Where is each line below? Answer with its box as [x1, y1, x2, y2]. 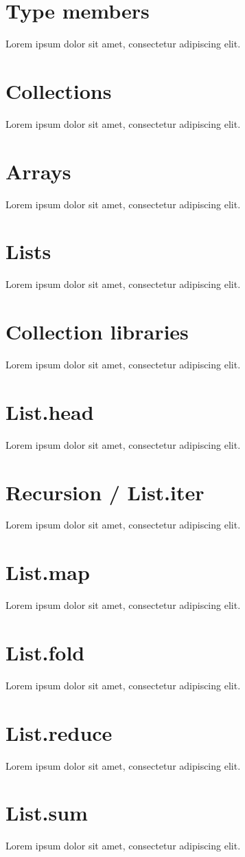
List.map [5, 558, 90, 586]
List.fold [5, 638, 85, 666]
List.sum [5, 799, 88, 827]
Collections [5, 76, 112, 104]
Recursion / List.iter [5, 478, 205, 506]
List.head [5, 397, 94, 425]
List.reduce [5, 718, 113, 746]
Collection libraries [5, 318, 189, 346]
